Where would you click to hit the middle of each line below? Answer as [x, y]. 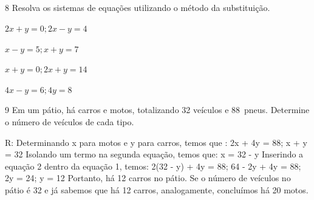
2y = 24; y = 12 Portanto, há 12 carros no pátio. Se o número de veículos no [148, 178]
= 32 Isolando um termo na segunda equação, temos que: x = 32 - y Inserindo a [154, 154]
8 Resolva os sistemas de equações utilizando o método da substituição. [138, 8]
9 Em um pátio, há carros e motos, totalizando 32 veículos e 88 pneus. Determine [157, 110]
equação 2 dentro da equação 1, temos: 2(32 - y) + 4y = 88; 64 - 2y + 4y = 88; [153, 166]
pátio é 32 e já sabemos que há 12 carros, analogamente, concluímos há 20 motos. [157, 189]
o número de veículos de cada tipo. [70, 121]
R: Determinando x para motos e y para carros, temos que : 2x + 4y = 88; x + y [156, 142]
